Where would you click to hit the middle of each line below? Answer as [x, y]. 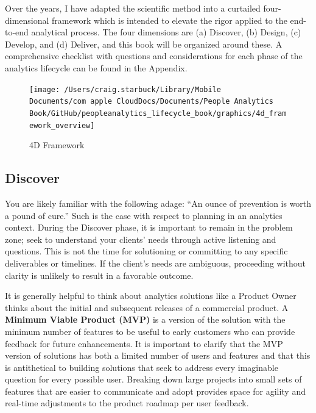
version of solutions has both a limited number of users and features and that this [158, 355]
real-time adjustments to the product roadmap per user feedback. [127, 403]
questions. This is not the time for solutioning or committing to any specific [146, 251]
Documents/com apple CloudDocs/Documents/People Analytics [151, 102]
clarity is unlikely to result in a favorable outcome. [99, 275]
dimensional [27, 20]
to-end [17, 32]
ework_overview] [62, 125]
